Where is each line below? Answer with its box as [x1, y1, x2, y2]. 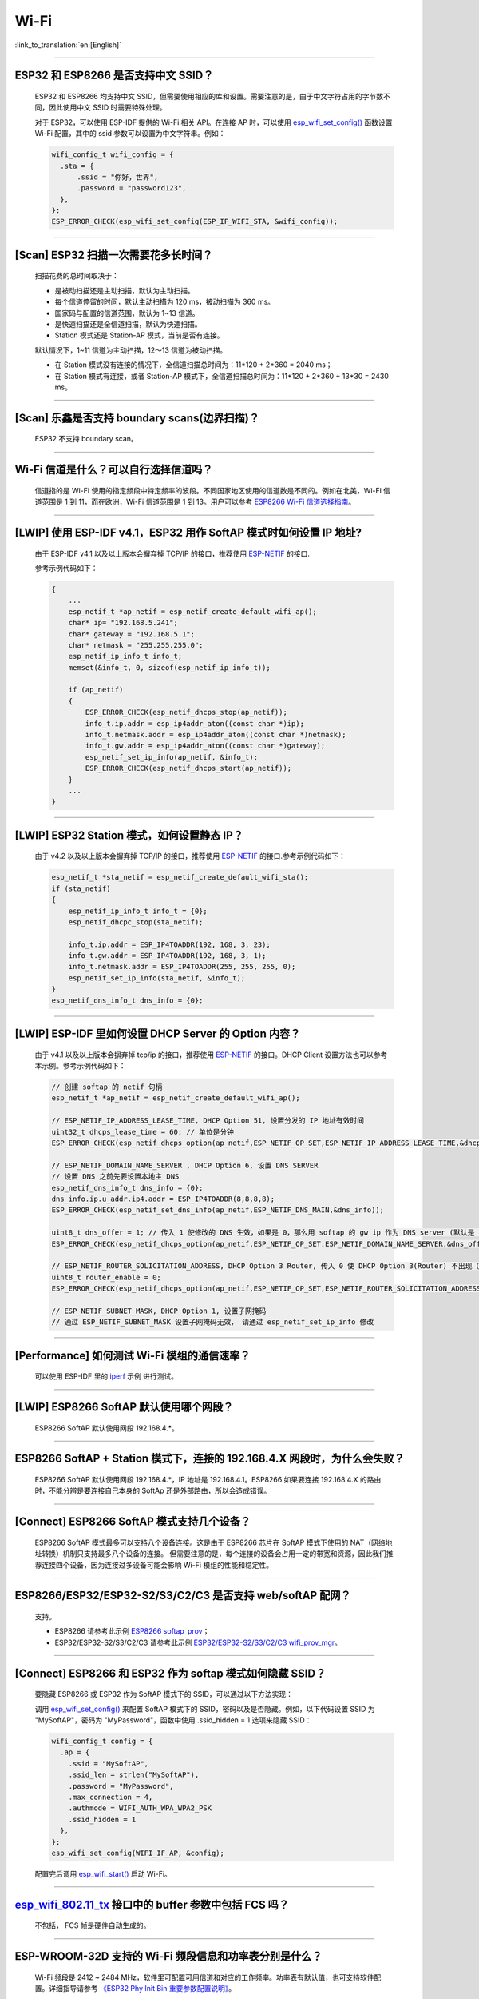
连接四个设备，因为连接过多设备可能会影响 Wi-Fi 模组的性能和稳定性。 [41, 1560, 274, 1570]
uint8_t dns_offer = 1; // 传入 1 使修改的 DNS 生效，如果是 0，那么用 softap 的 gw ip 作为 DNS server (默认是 [51, 1228, 475, 1237]
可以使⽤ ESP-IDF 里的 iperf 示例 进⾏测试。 [34, 1371, 179, 1381]
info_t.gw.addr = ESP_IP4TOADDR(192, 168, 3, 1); [68, 952, 267, 960]
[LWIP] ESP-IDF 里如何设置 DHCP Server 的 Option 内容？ [14, 1027, 301, 1041]
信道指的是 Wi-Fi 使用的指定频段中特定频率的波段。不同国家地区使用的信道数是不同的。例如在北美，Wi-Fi [34, 485, 382, 495]
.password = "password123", [77, 184, 187, 193]
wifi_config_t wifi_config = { [51, 150, 175, 159]
